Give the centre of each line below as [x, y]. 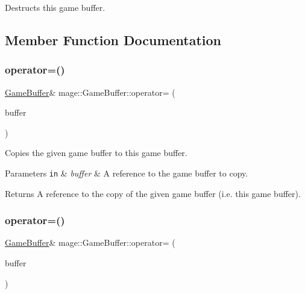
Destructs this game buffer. [55, 7]
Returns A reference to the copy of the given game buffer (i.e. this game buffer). [153, 193]
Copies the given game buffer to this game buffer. [96, 153]
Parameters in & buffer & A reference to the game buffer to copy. [127, 173]
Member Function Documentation [113, 39]
